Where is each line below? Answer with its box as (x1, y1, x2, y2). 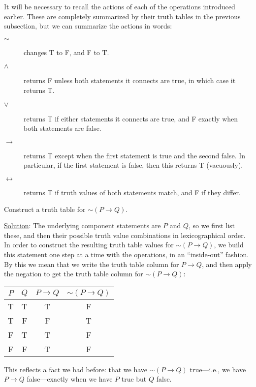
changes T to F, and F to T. (24, 47, 109, 57)
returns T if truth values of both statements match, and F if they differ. (24, 187, 241, 197)
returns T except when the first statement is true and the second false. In (24, 150, 246, 160)
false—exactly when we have (27, 374, 113, 384)
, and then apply (201, 259, 252, 269)
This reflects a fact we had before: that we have (4, 364, 148, 374)
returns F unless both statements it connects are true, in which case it (24, 75, 236, 86)
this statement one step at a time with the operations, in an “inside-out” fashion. (4, 249, 249, 259)
